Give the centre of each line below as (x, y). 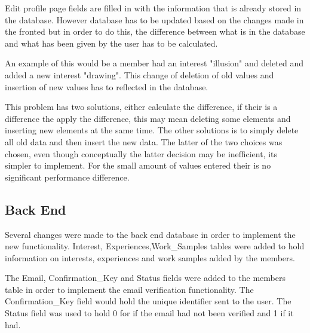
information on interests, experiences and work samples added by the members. (150, 257)
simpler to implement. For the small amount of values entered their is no (138, 165)
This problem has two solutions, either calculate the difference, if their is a (141, 107)
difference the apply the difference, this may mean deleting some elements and (148, 118)
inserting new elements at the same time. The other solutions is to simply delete (152, 130)
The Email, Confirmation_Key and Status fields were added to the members (145, 278)
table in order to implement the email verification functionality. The (129, 289)
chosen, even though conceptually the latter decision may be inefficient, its (141, 153)
